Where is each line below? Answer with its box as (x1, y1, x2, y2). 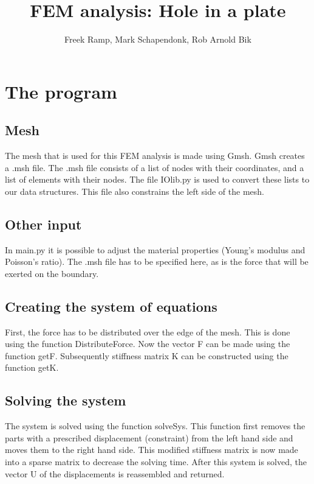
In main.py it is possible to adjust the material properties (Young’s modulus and (5, 243, 305, 256)
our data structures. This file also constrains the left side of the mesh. (5, 184, 264, 197)
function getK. (5, 361, 59, 374)
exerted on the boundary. (5, 267, 99, 279)
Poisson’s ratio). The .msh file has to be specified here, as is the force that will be (5, 255, 309, 268)
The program (5, 79, 117, 103)
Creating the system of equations (5, 296, 217, 315)
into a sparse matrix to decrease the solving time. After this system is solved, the (5, 455, 307, 468)
